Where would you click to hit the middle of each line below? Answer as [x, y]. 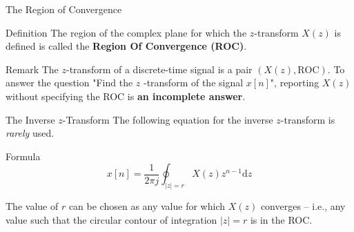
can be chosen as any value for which [147, 206]
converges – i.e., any [303, 206]
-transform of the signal [193, 83]
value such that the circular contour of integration [111, 219]
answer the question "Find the [69, 83]
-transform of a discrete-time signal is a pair [159, 69]
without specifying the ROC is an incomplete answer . [126, 96]
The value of [32, 206]
